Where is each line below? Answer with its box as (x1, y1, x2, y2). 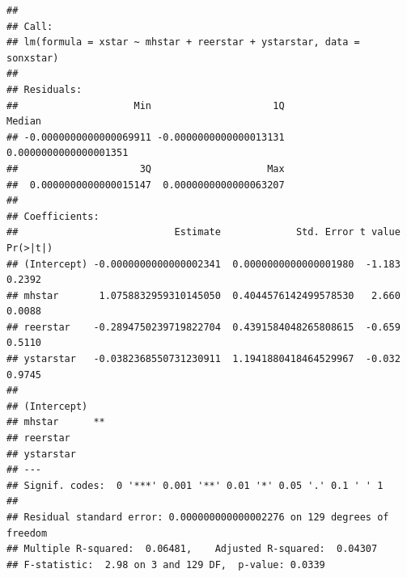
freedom (6, 527, 48, 539)
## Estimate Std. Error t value (6, 226, 401, 238)
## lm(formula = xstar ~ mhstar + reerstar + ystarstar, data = (6, 36, 360, 48)
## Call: (6, 20, 53, 32)
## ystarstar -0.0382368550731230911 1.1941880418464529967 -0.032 (6, 353, 401, 365)
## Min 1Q (6, 99, 285, 112)
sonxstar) (6, 52, 59, 64)
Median (6, 116, 41, 128)
